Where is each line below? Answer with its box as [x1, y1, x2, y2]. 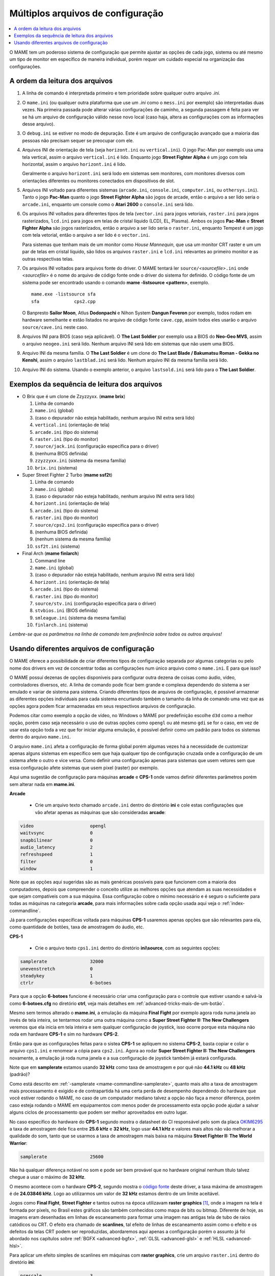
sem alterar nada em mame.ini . [9, 781, 76, 787]
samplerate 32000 [20, 959, 104, 965]
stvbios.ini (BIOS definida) [35, 607, 98, 614]
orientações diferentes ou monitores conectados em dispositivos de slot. [22, 178, 175, 184]
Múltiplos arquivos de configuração [9, 8, 164, 19]
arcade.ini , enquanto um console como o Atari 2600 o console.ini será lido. [22, 201, 194, 207]
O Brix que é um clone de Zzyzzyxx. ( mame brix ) [22, 393, 126, 399]
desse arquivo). [22, 120, 55, 127]
